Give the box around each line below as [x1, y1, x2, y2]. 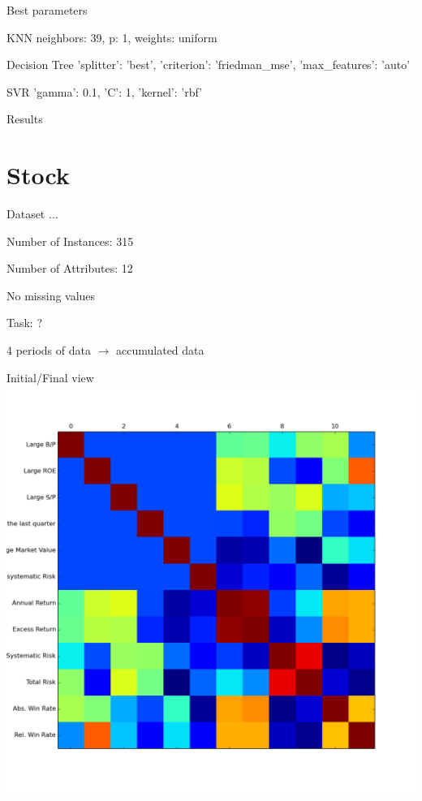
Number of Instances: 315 [6, 232, 134, 249]
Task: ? [6, 314, 43, 331]
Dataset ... [6, 205, 58, 222]
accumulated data [116, 342, 205, 359]
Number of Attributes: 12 [6, 260, 133, 277]
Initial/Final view [6, 368, 94, 385]
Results [6, 110, 43, 127]
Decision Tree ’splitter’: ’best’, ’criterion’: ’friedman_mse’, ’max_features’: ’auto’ [6, 56, 411, 73]
